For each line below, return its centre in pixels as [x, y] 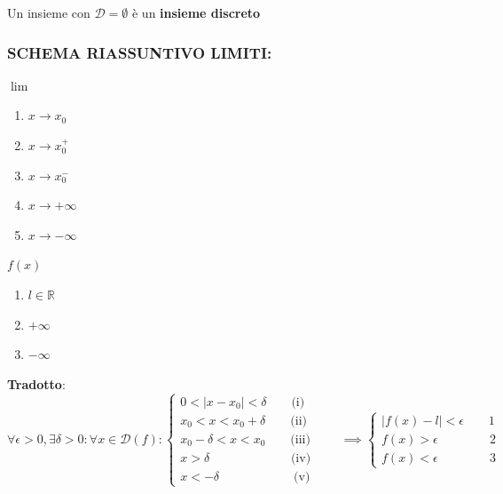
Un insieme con [49, 12]
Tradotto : [36, 383]
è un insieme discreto [196, 12]
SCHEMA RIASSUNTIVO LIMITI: [140, 52]
